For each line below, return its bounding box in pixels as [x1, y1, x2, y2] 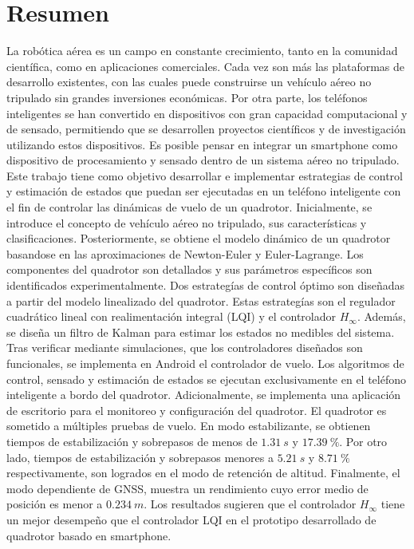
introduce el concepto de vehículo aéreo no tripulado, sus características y [6, 214, 367, 231]
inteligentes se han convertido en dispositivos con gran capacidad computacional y [6, 105, 408, 121]
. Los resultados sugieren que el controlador [144, 496, 357, 512]
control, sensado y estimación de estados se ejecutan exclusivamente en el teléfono [6, 370, 406, 387]
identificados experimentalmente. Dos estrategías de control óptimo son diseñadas [6, 277, 404, 294]
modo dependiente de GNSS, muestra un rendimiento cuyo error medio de [6, 480, 369, 496]
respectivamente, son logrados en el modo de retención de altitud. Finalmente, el [6, 464, 400, 481]
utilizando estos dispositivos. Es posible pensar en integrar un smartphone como [6, 136, 398, 152]
